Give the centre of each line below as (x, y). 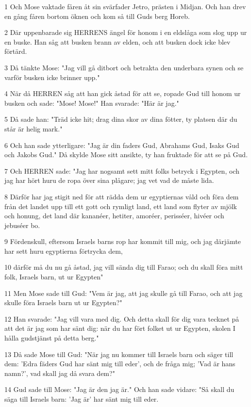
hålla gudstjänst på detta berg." (52, 338)
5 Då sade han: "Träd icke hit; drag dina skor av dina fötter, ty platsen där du (121, 119)
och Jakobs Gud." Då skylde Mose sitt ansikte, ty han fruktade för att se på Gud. (126, 155)
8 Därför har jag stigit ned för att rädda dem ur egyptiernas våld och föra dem (122, 196)
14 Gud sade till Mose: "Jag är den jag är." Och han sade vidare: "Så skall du (119, 389)
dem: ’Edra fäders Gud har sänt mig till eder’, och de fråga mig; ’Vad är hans (120, 364)
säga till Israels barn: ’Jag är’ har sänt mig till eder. (82, 399)
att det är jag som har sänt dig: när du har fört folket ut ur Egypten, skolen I (120, 328)
